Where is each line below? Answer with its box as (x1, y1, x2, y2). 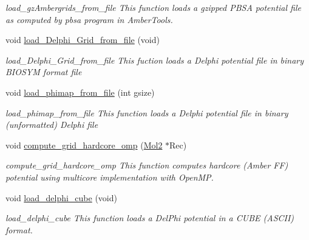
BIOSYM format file (5, 65, 82, 78)
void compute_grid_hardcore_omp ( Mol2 (5, 138, 163, 151)
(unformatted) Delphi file (5, 118, 98, 131)
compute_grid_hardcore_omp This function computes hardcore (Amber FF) (5, 159, 288, 172)
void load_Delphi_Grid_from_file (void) (5, 33, 160, 46)
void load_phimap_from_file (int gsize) (5, 85, 155, 98)
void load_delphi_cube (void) (5, 191, 117, 204)
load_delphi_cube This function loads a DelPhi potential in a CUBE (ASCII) (5, 212, 294, 224)
